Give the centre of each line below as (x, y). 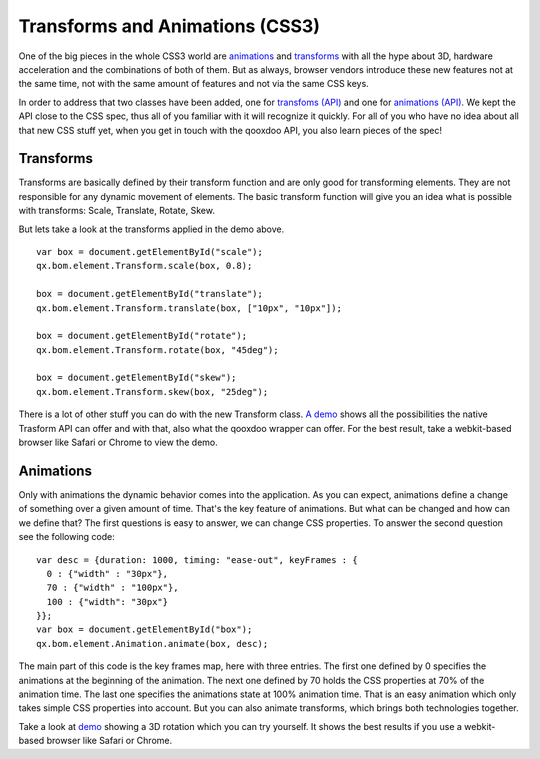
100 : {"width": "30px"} (107, 601)
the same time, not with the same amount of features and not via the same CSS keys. (193, 84)
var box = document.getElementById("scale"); (150, 251)
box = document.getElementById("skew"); (136, 378)
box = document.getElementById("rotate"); (142, 336)
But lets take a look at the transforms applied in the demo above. (151, 229)
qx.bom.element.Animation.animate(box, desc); (152, 643)
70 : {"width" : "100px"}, (112, 588)
